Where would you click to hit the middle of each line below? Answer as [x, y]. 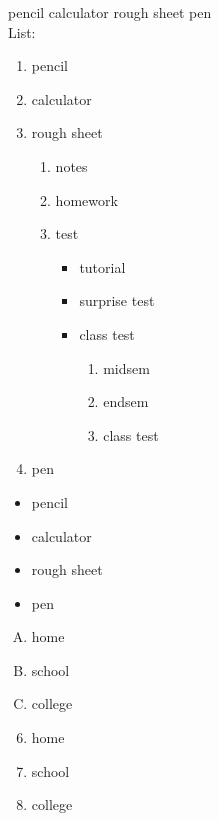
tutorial [102, 266]
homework [86, 199]
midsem [126, 367]
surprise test [117, 300]
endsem [126, 401]
